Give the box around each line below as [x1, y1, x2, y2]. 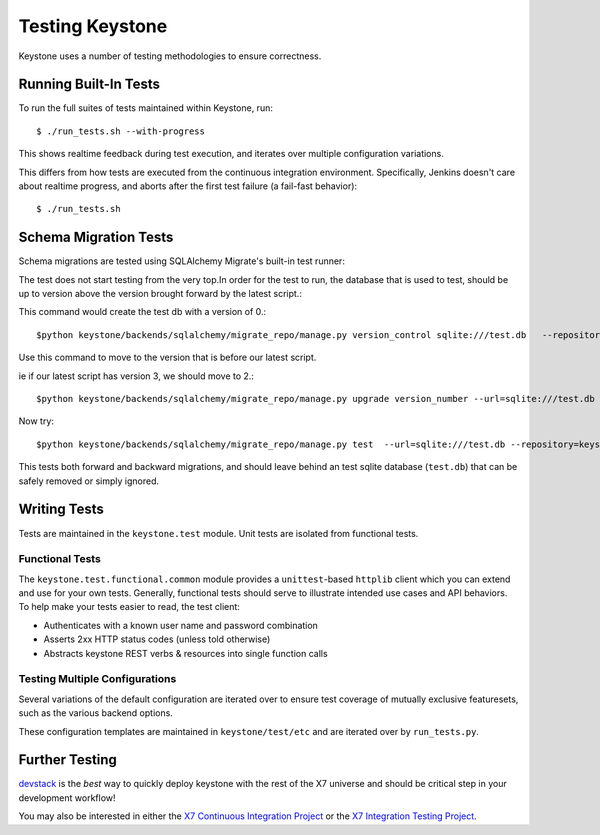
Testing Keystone [18, 15, 168, 37]
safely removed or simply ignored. [18, 475, 160, 487]
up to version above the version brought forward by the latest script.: [18, 288, 302, 300]
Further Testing [18, 751, 117, 769]
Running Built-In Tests [18, 76, 160, 93]
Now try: [18, 415, 55, 427]
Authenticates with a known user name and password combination [43, 619, 319, 631]
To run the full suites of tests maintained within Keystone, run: [18, 102, 274, 114]
